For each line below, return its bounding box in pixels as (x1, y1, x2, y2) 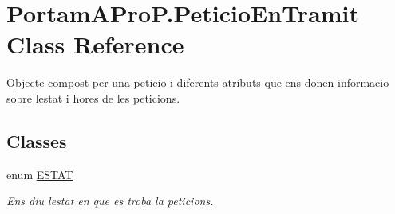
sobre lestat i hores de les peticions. (6, 89, 180, 106)
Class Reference (6, 28, 184, 60)
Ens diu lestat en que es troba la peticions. (6, 193, 214, 209)
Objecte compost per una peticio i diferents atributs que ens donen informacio (6, 74, 389, 91)
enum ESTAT (6, 165, 73, 182)
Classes (6, 128, 67, 153)
